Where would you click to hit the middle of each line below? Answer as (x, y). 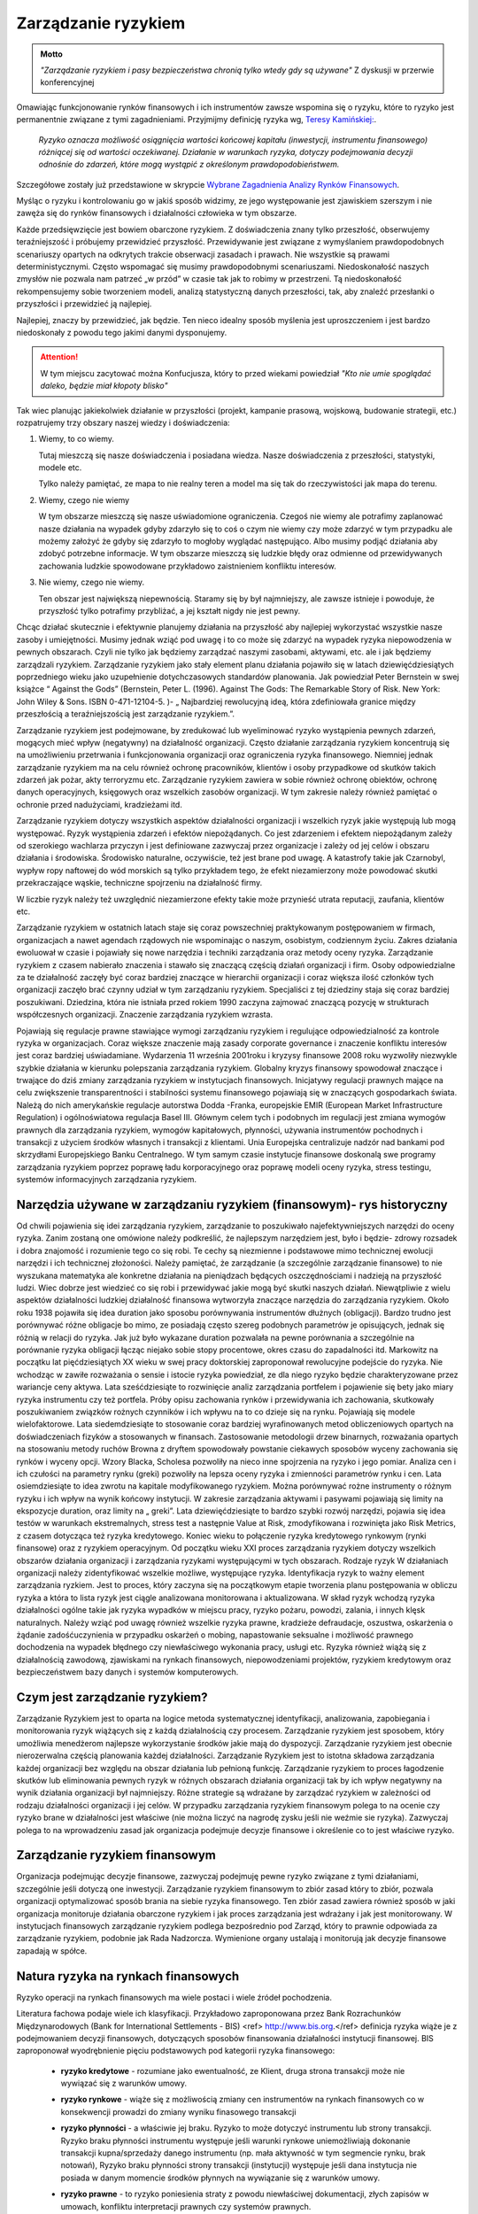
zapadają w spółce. (52, 1951)
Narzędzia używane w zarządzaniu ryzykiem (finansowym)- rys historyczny (232, 1205)
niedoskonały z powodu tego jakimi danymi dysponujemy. (122, 332)
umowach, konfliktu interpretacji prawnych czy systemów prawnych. (186, 2206)
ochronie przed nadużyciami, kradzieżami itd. (100, 804)
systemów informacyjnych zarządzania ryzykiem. (106, 1180)
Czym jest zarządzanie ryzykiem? (112, 1697)
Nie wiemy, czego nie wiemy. (92, 582)
